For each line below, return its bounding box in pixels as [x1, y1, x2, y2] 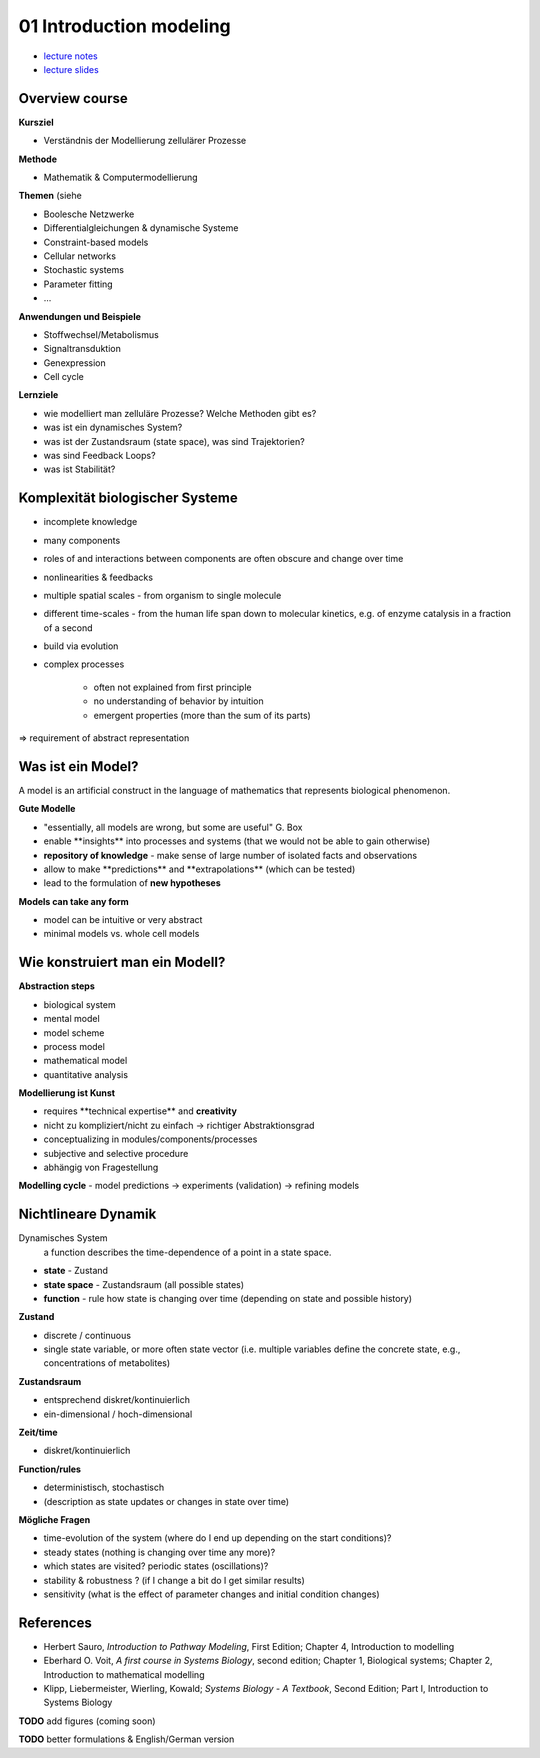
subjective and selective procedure [43, 1147, 189, 1159]
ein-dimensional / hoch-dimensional [43, 1408, 193, 1420]
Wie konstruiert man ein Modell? [18, 954, 226, 971]
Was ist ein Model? [18, 758, 139, 775]
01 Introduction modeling [18, 15, 232, 37]
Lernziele [18, 389, 59, 401]
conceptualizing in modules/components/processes [43, 1133, 258, 1145]
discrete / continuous [43, 1329, 132, 1341]
